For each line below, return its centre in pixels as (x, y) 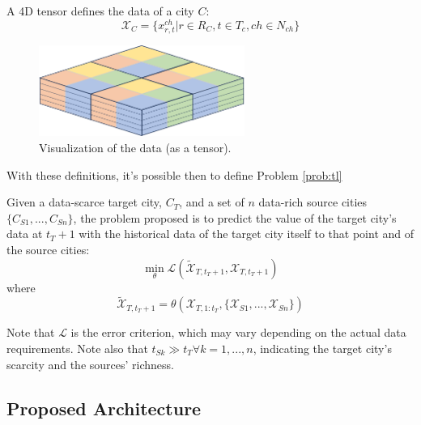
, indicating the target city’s (322, 348)
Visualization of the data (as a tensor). (135, 147)
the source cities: (48, 249)
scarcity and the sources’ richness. (90, 364)
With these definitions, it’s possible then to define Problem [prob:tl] (174, 174)
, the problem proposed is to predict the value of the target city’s (235, 217)
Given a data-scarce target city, (84, 202)
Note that (31, 332)
